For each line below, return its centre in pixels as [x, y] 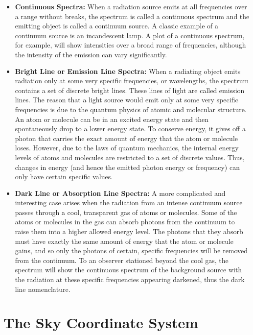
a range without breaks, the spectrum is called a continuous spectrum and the [132, 16]
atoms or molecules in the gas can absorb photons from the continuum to [125, 222]
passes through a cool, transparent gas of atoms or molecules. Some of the [126, 212]
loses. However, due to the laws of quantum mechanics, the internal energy [127, 148]
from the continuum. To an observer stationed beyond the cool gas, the [122, 260]
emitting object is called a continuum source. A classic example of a [117, 26]
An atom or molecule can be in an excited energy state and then [112, 119]
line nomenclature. [43, 289]
